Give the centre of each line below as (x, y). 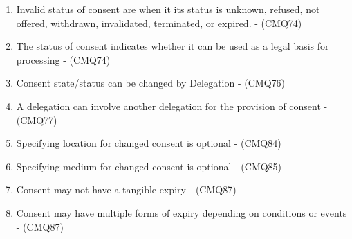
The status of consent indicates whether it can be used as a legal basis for (173, 46)
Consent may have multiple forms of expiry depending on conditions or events (182, 212)
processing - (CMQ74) (63, 59)
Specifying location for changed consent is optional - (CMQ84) (149, 143)
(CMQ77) (37, 119)
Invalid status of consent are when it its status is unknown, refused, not (168, 9)
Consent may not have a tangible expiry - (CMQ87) (126, 189)
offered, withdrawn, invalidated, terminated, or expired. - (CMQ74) (159, 23)
